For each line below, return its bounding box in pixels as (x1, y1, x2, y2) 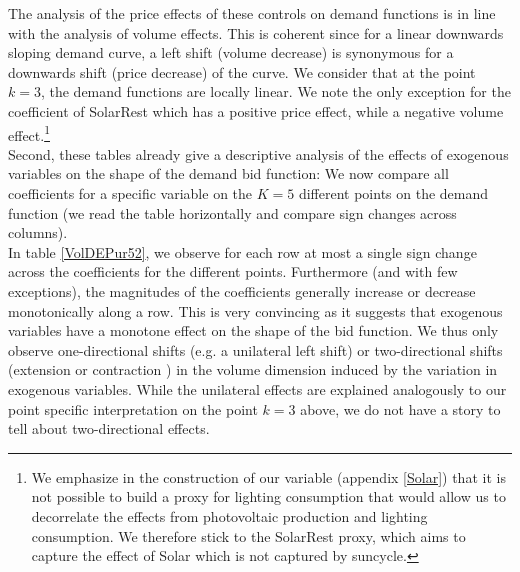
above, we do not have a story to (300, 398, 501, 419)
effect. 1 (8, 121, 50, 145)
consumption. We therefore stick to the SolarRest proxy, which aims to (31, 525, 466, 546)
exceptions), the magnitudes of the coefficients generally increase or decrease (8, 280, 476, 301)
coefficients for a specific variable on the (8, 183, 253, 203)
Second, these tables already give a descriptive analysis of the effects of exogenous (8, 143, 509, 164)
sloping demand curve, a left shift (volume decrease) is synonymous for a (8, 42, 454, 63)
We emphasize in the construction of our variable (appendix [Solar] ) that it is (31, 466, 506, 487)
